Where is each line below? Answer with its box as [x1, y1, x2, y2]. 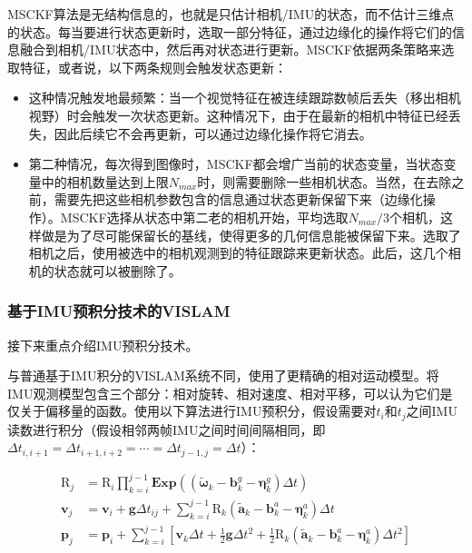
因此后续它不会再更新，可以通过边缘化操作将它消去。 [54, 123, 372, 143]
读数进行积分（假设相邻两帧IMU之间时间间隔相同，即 [7, 420, 326, 439]
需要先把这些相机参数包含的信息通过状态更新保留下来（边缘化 [54, 190, 423, 209]
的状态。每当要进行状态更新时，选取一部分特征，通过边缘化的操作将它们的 [7, 22, 452, 41]
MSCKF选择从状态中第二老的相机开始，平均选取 [60, 207, 349, 226]
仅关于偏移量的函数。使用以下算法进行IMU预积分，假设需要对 [7, 401, 377, 420]
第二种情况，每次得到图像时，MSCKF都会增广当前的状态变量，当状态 [28, 154, 444, 173]
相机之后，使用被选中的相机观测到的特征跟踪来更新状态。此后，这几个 [28, 243, 448, 262]
